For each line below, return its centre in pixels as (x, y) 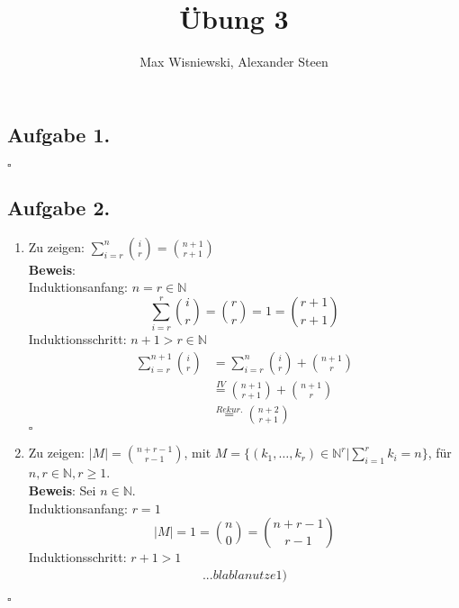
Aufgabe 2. (59, 207)
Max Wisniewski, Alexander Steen (234, 62)
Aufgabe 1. (59, 134)
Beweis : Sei (62, 490)
